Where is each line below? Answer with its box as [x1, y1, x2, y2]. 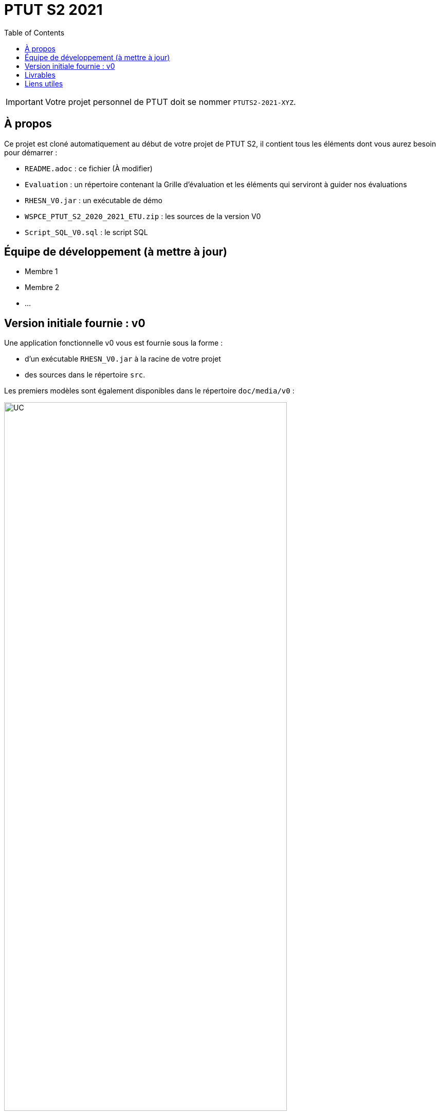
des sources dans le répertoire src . [25, 370, 145, 380]
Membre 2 [25, 283, 60, 292]
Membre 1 [25, 267, 58, 276]
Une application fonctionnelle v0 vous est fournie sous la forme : [4, 338, 223, 348]
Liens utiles [25, 79, 63, 88]
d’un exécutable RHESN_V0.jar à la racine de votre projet [25, 354, 221, 364]
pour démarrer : [4, 148, 58, 157]
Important [6, 96, 43, 107]
